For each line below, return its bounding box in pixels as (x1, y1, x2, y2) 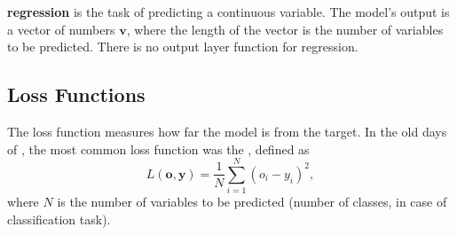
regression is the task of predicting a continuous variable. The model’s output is (7, 3, 450, 20)
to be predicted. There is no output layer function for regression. (7, 37, 359, 56)
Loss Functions (7, 81, 146, 108)
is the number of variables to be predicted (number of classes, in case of (57, 192, 447, 211)
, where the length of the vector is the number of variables (126, 20, 444, 38)
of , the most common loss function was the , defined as (7, 139, 310, 158)
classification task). (7, 209, 111, 228)
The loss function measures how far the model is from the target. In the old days (7, 121, 447, 140)
